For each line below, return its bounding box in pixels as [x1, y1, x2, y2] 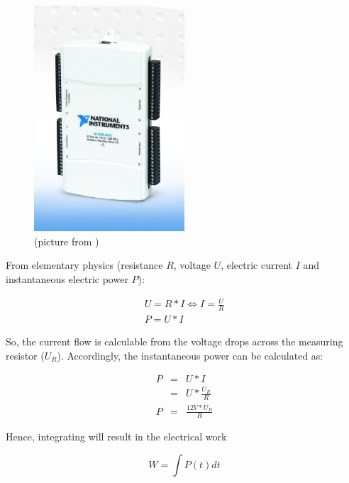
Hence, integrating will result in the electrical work [6, 429, 227, 444]
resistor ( [6, 348, 45, 362]
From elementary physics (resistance [6, 257, 163, 272]
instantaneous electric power [6, 272, 128, 287]
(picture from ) [34, 233, 99, 248]
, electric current [221, 257, 292, 272]
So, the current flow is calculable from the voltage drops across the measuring [6, 334, 343, 349]
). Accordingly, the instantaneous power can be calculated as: [57, 348, 323, 362]
